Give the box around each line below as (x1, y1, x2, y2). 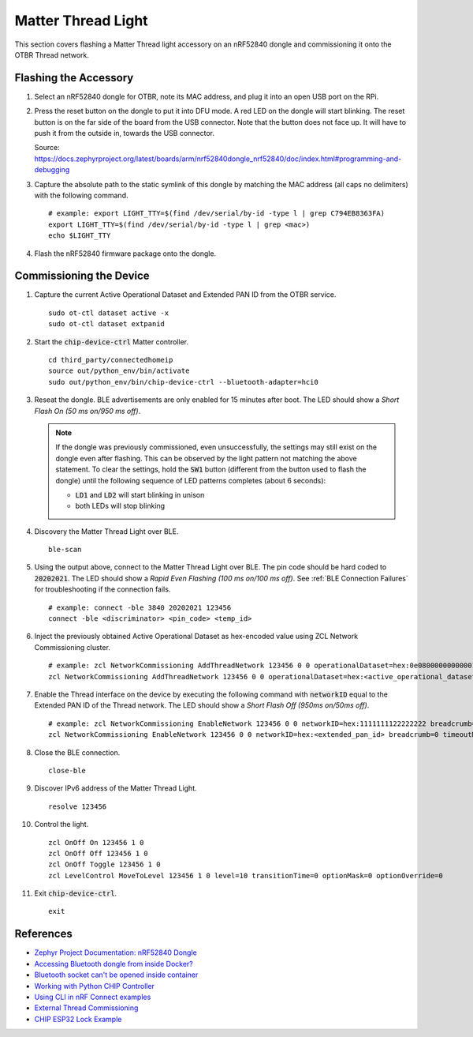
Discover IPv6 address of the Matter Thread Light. (34, 783, 197, 793)
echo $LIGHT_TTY (48, 231, 111, 240)
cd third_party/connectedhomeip (48, 355, 173, 364)
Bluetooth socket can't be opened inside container (34, 970, 199, 979)
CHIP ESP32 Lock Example (34, 1014, 122, 1024)
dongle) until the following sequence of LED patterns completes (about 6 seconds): (55, 475, 326, 485)
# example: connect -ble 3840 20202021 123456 (48, 603, 232, 612)
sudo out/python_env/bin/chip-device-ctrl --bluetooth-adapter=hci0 (48, 378, 318, 386)
